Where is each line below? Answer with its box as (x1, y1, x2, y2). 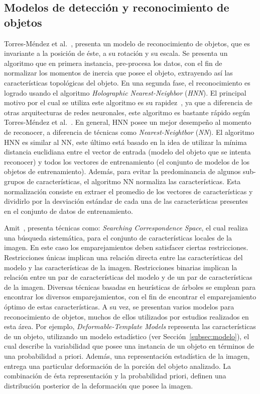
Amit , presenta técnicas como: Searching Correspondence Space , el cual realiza (4, 222, 248, 233)
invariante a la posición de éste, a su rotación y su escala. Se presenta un (4, 48, 228, 58)
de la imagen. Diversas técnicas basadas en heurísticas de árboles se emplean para (4, 281, 256, 292)
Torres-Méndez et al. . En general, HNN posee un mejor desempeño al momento (4, 117, 251, 127)
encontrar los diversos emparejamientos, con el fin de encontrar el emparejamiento (4, 291, 256, 302)
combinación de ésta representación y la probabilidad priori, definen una (4, 370, 226, 381)
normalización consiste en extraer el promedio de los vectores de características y (4, 186, 253, 196)
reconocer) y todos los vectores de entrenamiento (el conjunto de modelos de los (4, 156, 249, 167)
